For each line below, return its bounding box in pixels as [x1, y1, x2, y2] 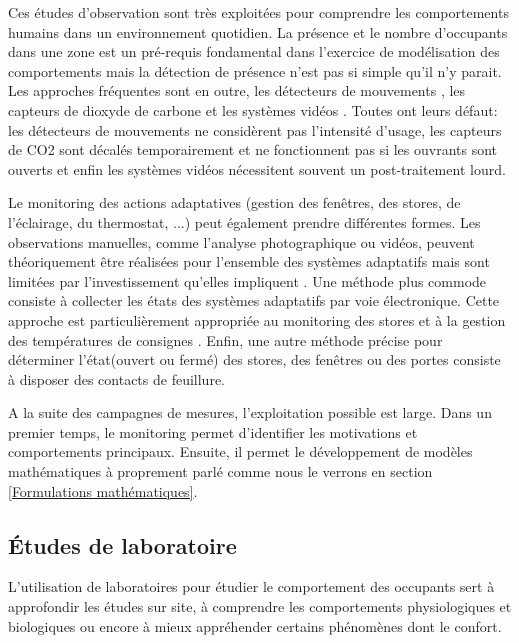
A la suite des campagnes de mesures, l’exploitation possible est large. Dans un [8, 402, 492, 423]
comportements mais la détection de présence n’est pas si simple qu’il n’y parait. [8, 60, 502, 81]
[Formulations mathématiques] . [8, 480, 198, 501]
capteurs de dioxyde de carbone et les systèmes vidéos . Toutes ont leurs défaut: [8, 99, 498, 120]
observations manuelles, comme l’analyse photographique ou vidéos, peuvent [8, 231, 475, 252]
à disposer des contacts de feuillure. [8, 368, 225, 389]
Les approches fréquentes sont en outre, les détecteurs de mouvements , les [8, 80, 466, 101]
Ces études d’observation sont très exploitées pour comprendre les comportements [8, 2, 509, 22]
